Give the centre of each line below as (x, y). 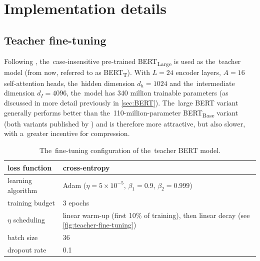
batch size (23, 237)
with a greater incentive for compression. (67, 133)
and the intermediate (202, 83)
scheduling (29, 220)
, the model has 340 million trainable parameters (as (147, 93)
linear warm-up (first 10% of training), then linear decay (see (156, 215)
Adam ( (74, 185)
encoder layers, (198, 72)
